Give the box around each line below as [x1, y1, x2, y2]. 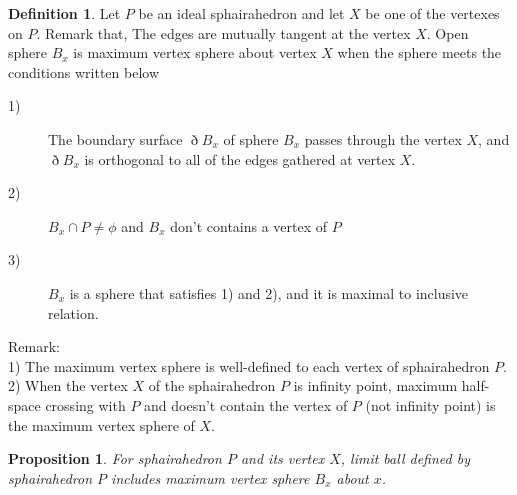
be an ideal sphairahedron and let [138, 3, 345, 23]
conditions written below [8, 61, 160, 82]
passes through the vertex [304, 128, 462, 149]
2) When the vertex [8, 375, 128, 396]
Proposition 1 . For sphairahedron [8, 448, 222, 469]
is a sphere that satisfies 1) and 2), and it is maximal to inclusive [69, 282, 469, 303]
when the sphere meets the [337, 42, 502, 63]
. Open [426, 22, 469, 43]
